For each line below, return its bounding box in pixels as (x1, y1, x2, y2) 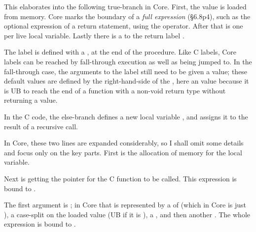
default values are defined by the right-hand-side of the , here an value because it (4, 76, 249, 86)
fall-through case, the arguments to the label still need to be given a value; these (4, 66, 248, 76)
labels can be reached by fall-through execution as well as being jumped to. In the (4, 56, 252, 66)
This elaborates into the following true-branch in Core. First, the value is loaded (4, 1, 247, 11)
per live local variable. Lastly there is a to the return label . (4, 30, 184, 40)
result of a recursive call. (4, 121, 78, 131)
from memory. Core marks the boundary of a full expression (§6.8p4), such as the (4, 11, 251, 21)
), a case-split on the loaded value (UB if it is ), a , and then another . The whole (4, 209, 250, 219)
